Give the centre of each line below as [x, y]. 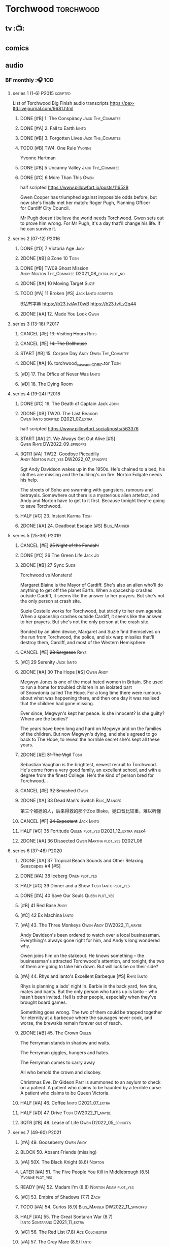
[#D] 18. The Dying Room [46, 384]
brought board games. [44, 1002]
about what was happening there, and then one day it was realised [90, 698]
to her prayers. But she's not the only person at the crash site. [85, 622]
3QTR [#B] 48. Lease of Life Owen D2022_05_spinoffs [76, 1123]
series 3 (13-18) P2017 [36, 324]
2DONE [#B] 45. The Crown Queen [56, 1033]
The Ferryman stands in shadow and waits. [65, 1043]
